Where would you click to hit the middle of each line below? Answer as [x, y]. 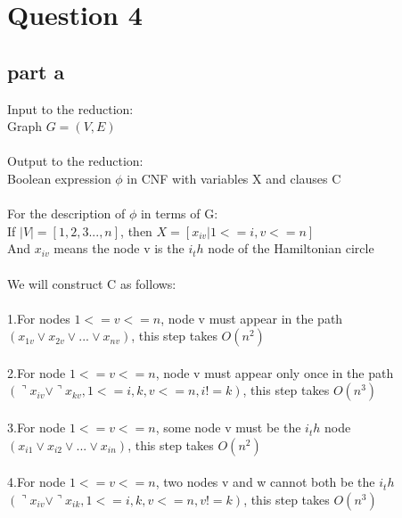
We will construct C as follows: [92, 283]
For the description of [66, 214]
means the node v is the [119, 248]
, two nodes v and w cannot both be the [265, 482]
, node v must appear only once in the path [275, 372]
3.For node [37, 428]
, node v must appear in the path [252, 318]
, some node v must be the [228, 428]
